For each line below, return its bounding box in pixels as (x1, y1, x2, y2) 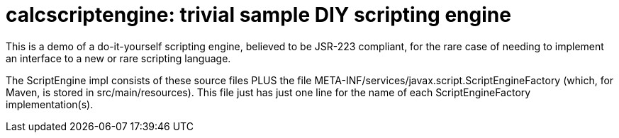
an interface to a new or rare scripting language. (6, 52, 231, 64)
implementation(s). (6, 98, 94, 110)
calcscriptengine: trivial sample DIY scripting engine (6, 3, 511, 27)
